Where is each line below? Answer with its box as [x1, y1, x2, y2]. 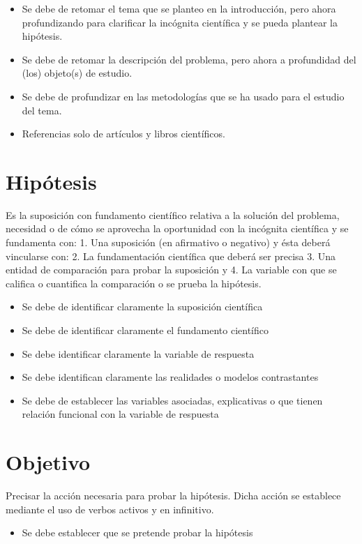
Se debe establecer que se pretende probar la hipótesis [22, 525, 253, 540]
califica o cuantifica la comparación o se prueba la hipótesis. [6, 275, 262, 290]
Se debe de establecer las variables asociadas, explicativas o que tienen [22, 393, 323, 407]
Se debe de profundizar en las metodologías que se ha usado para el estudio [22, 89, 345, 103]
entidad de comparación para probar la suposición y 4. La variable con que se [6, 262, 337, 277]
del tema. [22, 103, 62, 117]
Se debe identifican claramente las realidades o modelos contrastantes [22, 370, 319, 384]
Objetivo [6, 448, 91, 476]
